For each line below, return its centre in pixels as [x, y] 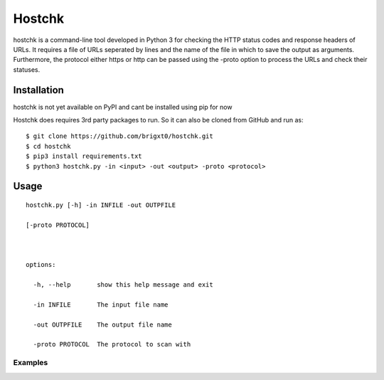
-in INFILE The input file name [101, 305]
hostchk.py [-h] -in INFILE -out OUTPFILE [101, 205]
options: [41, 265]
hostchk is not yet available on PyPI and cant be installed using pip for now [123, 107]
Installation [38, 90]
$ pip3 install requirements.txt [84, 156]
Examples [31, 363]
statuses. [27, 69]
